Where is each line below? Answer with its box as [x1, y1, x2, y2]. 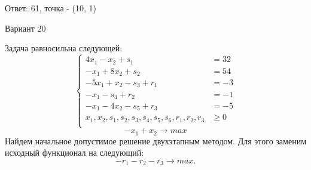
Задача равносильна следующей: [5, 42, 123, 54]
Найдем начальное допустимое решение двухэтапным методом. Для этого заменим [5, 134, 307, 147]
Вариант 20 [5, 21, 46, 34]
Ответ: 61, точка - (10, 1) [5, 2, 97, 14]
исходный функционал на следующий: [5, 146, 144, 159]
